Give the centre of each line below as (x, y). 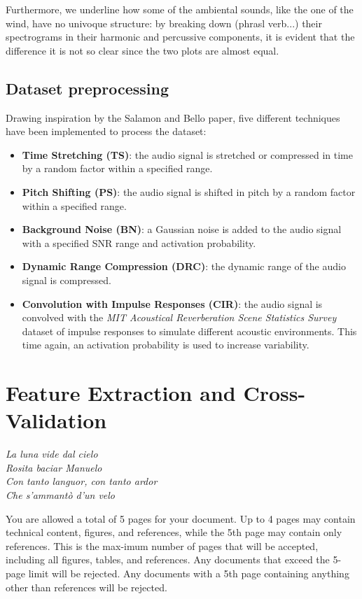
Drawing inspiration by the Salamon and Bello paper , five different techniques (173, 117)
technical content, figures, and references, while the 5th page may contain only (174, 532)
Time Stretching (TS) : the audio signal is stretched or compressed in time (187, 154)
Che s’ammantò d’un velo (61, 494)
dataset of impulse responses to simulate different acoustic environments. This (189, 331)
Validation (56, 420)
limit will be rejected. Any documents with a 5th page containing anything (189, 573)
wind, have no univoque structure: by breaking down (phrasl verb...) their (164, 23)
